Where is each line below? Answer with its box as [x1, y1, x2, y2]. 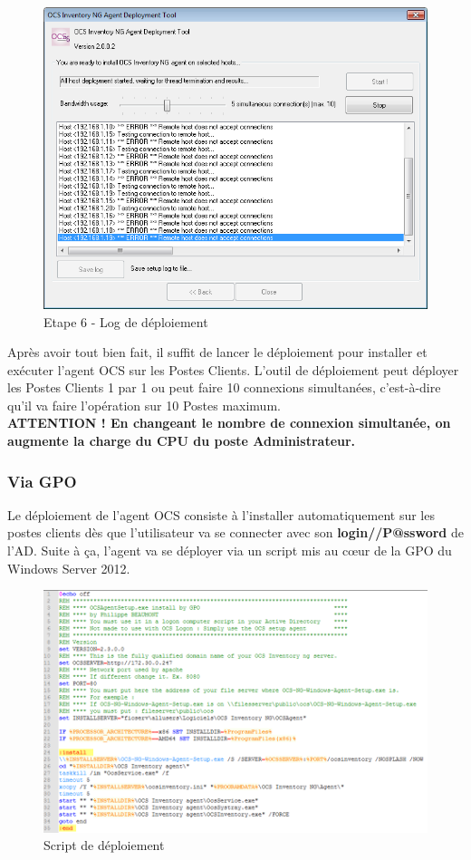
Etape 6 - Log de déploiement [43, 312, 208, 331]
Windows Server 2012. [7, 558, 130, 577]
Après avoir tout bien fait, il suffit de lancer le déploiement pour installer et [7, 343, 428, 362]
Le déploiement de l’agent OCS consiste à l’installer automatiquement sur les [7, 505, 435, 524]
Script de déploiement [43, 836, 165, 855]
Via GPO [7, 469, 77, 492]
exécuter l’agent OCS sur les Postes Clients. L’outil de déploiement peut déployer [7, 360, 459, 379]
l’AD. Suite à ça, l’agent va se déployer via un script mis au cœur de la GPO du [7, 541, 452, 560]
